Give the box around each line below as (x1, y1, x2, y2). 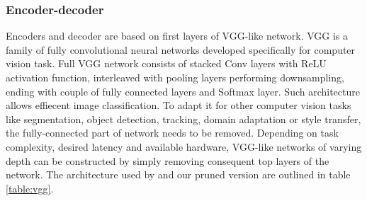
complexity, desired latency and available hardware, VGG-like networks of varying (6, 139, 362, 154)
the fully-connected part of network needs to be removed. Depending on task (6, 125, 339, 140)
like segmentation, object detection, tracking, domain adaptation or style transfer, (6, 111, 361, 126)
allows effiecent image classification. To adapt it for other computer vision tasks (6, 98, 351, 113)
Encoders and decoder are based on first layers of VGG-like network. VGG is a (6, 28, 349, 43)
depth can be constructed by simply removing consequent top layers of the (6, 153, 329, 168)
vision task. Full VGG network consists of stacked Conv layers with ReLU (6, 56, 327, 71)
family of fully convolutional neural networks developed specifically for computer (6, 42, 356, 57)
